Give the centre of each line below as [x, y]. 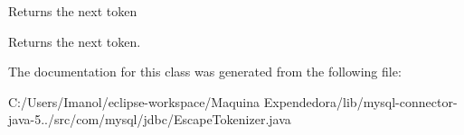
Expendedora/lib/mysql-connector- [360, 101]
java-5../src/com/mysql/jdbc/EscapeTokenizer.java [150, 119]
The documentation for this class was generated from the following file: [205, 72]
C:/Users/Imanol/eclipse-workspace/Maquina [134, 101]
